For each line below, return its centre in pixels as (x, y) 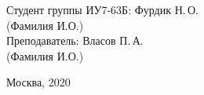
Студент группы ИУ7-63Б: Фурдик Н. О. (102, 9)
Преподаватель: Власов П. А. (75, 40)
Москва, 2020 (38, 82)
